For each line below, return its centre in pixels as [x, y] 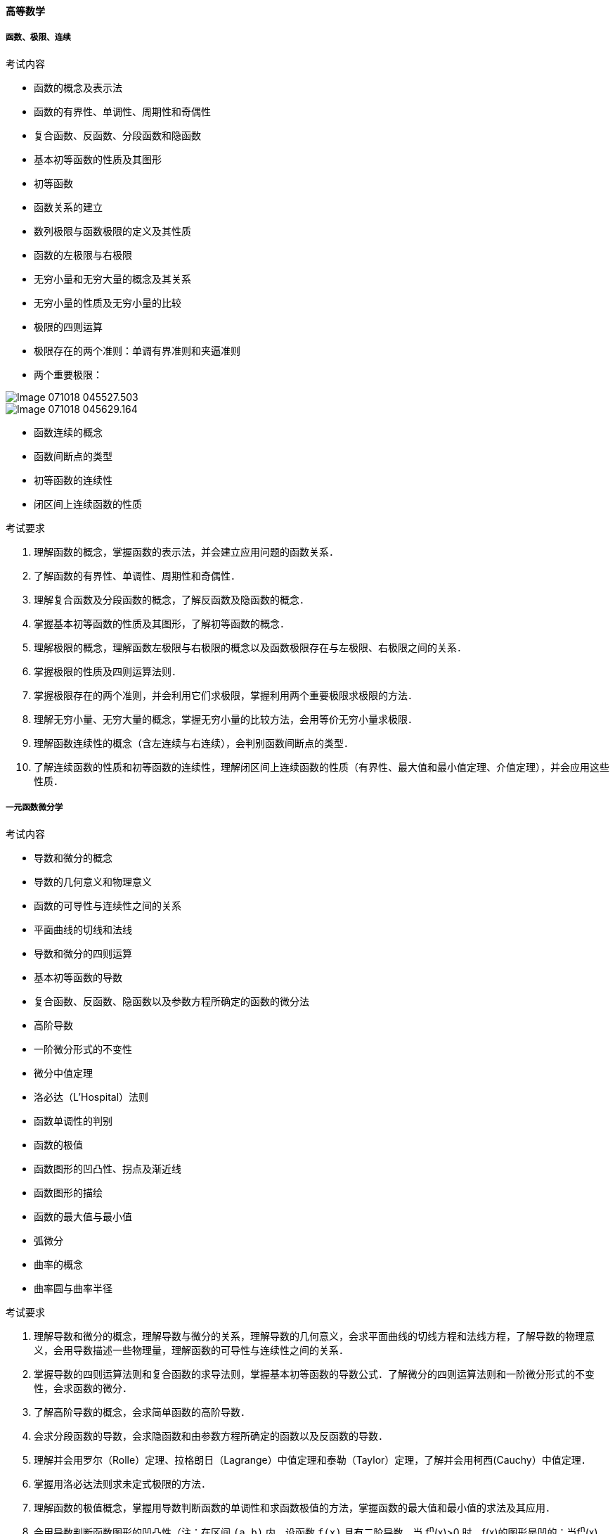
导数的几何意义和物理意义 [93, 881]
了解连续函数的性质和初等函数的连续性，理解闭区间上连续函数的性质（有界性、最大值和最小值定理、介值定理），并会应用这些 [322, 767]
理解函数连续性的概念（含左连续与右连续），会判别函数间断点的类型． [194, 743]
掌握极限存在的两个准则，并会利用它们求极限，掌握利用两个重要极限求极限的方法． [226, 695]
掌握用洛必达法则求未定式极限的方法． [122, 1483]
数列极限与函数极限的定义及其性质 [112, 231]
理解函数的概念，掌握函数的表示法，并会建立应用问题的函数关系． [186, 551]
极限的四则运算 [68, 326]
